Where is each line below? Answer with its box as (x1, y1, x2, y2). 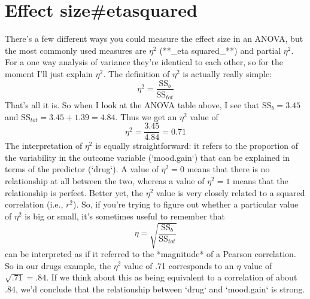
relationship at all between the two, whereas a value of (5, 175, 205, 187)
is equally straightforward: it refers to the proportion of (95, 139, 299, 152)
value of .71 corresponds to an (124, 259, 234, 271)
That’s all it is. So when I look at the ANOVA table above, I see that (5, 99, 260, 111)
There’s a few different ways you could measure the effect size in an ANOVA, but (5, 32, 303, 45)
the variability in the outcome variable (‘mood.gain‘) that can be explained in (5, 151, 290, 163)
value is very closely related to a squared (156, 186, 305, 199)
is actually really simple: (183, 67, 272, 80)
